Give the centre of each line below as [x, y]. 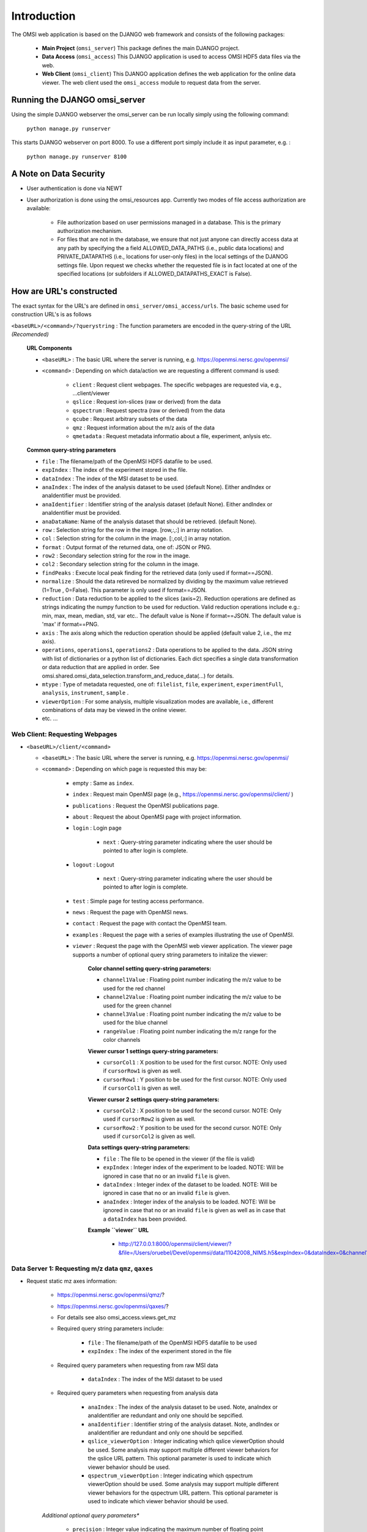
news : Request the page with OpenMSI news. [130, 912]
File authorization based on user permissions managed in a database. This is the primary [169, 222]
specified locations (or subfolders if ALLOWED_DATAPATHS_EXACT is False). [154, 274]
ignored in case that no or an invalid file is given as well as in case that [194, 1210]
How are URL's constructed [64, 291]
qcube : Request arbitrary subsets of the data [130, 419]
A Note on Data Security [58, 174]
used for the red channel [134, 988]
